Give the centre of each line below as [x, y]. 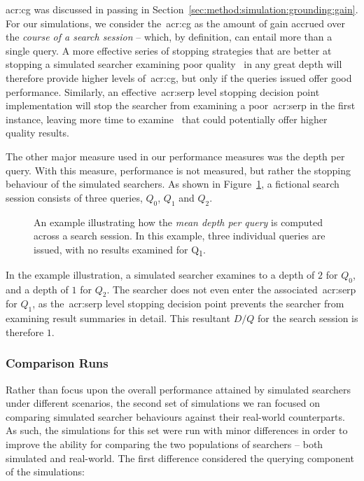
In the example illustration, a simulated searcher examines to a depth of [160, 274]
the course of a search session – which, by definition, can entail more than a [169, 37]
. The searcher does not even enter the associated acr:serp [231, 289]
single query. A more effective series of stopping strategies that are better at [169, 50]
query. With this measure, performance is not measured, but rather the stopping [178, 170]
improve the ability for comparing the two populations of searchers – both [164, 444]
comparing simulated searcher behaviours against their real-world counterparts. [175, 416]
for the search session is [308, 318]
